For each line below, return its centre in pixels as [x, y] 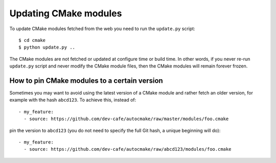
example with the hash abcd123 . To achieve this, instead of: [73, 100]
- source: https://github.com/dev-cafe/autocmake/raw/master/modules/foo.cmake [126, 119]
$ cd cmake [32, 40]
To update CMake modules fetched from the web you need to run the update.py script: [102, 29]
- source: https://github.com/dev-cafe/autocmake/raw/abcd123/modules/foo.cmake [128, 149]
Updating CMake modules [66, 13]
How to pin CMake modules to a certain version [86, 80]
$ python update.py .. [47, 48]
